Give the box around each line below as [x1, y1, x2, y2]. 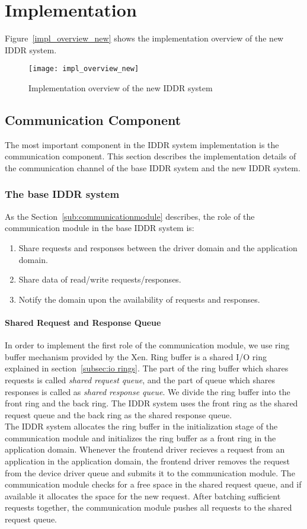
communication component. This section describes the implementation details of [5, 150, 296, 162]
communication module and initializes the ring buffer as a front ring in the [5, 431, 276, 444]
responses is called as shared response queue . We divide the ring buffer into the [5, 385, 290, 397]
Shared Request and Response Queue [5, 316, 161, 328]
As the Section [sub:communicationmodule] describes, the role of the [5, 210, 255, 222]
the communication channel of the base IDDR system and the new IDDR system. [5, 161, 300, 174]
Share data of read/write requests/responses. [18, 273, 181, 286]
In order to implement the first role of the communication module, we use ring [5, 339, 290, 351]
